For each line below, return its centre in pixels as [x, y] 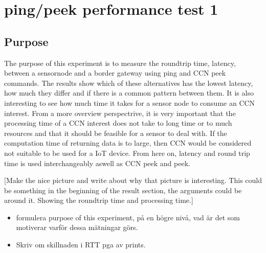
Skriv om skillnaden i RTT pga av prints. [81, 245]
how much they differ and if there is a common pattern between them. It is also [129, 93]
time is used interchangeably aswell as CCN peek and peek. [97, 163]
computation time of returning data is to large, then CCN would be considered [128, 143]
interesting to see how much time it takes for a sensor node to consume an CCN [130, 102]
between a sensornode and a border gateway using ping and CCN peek [115, 73]
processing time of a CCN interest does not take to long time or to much [118, 123]
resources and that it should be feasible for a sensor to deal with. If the [116, 133]
